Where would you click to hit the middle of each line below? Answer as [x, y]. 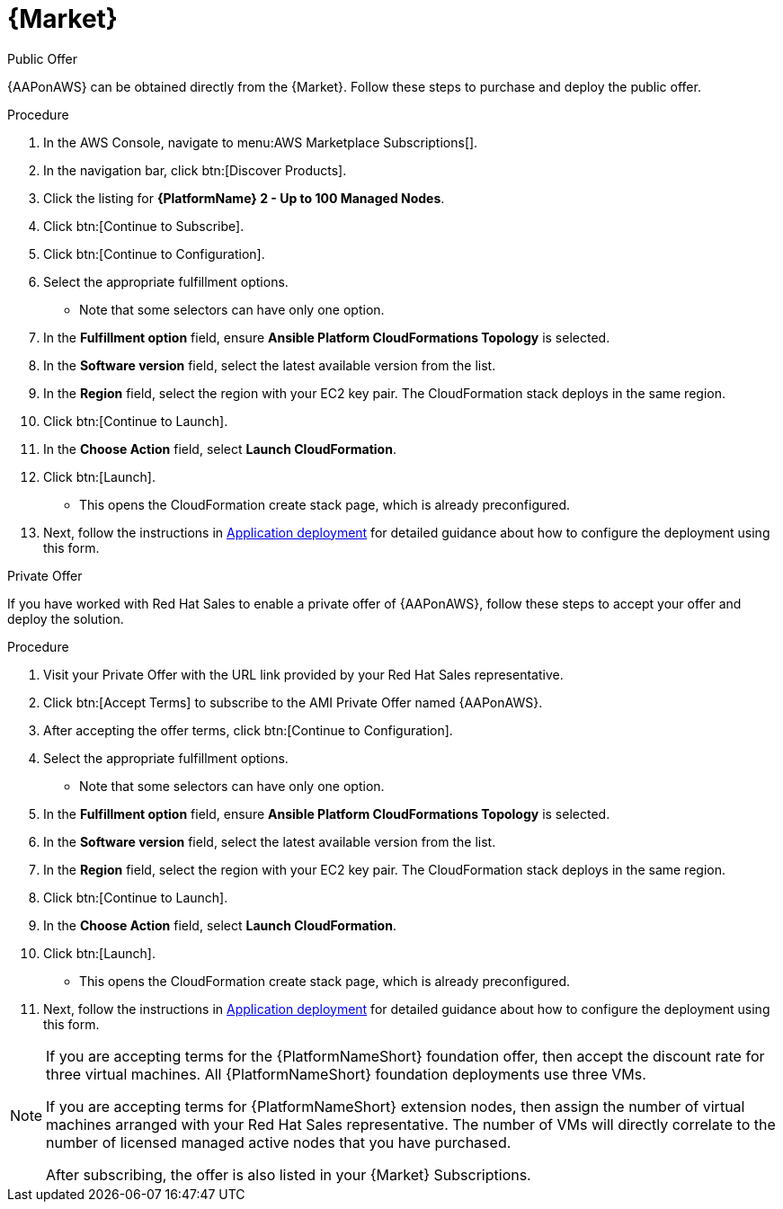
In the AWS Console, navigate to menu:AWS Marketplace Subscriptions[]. [261, 142]
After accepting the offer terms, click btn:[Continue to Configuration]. [248, 730]
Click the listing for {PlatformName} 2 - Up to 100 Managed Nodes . [244, 198]
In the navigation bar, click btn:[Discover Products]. [195, 170]
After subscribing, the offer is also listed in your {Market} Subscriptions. [289, 1174]
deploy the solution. [66, 618]
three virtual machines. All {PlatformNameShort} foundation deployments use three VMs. [346, 1074]
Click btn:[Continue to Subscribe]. [144, 226]
